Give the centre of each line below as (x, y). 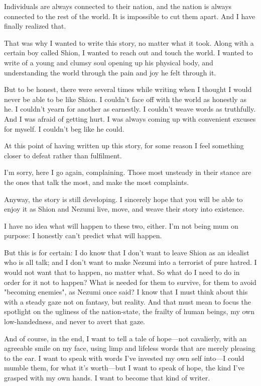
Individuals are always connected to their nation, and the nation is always (118, 6)
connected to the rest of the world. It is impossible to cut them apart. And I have (130, 16)
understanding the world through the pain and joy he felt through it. (110, 72)
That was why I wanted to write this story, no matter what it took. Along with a (129, 42)
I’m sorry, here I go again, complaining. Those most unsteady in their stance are (128, 172)
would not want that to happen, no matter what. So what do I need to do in (122, 272)
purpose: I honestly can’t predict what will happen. (83, 235)
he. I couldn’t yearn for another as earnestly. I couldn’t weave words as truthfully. (130, 109)
